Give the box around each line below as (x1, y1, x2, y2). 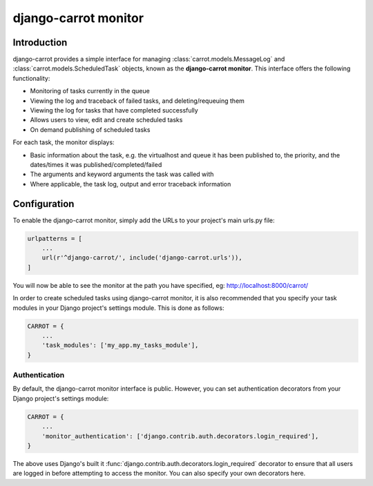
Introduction (12, 37, 68, 48)
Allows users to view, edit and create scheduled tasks (30, 116, 183, 124)
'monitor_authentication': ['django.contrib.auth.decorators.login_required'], (41, 432, 319, 440)
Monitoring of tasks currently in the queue (30, 87, 150, 95)
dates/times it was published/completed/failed (30, 160, 162, 168)
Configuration (12, 197, 75, 210)
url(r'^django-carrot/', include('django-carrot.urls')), (41, 254, 242, 262)
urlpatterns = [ (27, 235, 83, 242)
